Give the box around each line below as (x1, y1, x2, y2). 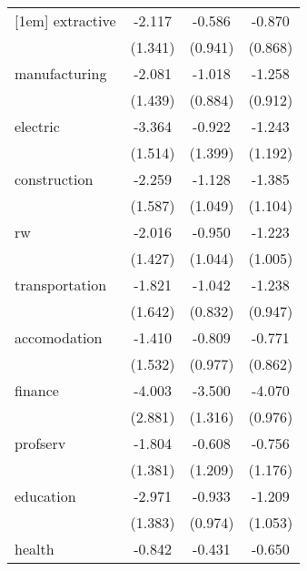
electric (15, 116, 60, 137)
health (15, 538, 54, 559)
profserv (15, 433, 66, 454)
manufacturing (15, 63, 107, 84)
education (15, 485, 76, 506)
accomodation (15, 327, 103, 348)
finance (15, 380, 59, 401)
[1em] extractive (15, 10, 116, 31)
